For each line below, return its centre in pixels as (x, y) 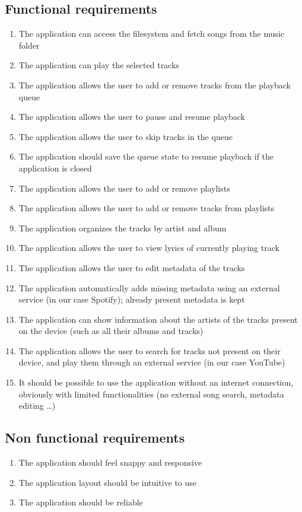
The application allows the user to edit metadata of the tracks (132, 267)
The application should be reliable (81, 502)
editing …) (37, 406)
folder (29, 45)
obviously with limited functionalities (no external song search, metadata (151, 394)
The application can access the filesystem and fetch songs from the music (152, 34)
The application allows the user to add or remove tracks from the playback (155, 85)
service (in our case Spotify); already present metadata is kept (132, 299)
